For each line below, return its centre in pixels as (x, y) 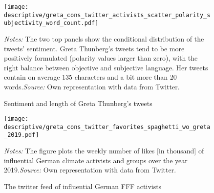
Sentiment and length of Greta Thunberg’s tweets (78, 103)
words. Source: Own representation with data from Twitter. (92, 86)
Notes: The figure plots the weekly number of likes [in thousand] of (104, 151)
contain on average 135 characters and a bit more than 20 (90, 77)
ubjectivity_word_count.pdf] (51, 23)
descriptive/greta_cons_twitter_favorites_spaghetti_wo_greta (107, 127)
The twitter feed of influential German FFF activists (83, 186)
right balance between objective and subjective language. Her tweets (106, 67)
